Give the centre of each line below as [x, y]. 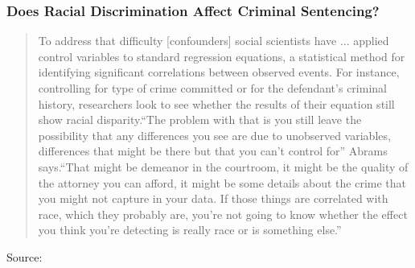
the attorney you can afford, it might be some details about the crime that [222, 182]
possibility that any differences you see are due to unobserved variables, [214, 135]
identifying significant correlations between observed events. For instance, [219, 72]
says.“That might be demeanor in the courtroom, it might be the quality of [223, 166]
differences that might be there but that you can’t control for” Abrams [213, 151]
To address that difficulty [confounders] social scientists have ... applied [214, 41]
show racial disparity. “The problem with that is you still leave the [200, 120]
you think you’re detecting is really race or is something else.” [190, 230]
